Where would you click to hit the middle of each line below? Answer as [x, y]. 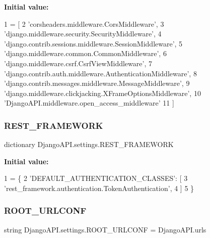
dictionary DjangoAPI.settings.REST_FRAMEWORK [89, 144]
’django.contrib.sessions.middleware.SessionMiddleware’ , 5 [93, 43]
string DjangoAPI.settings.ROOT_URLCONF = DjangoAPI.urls [105, 229]
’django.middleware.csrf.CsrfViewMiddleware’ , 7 [78, 63]
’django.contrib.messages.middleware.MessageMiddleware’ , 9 [97, 83]
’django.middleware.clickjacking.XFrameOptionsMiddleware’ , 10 [102, 93]
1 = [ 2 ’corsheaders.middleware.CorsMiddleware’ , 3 [84, 23]
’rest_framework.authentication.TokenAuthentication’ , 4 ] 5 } [99, 188]
